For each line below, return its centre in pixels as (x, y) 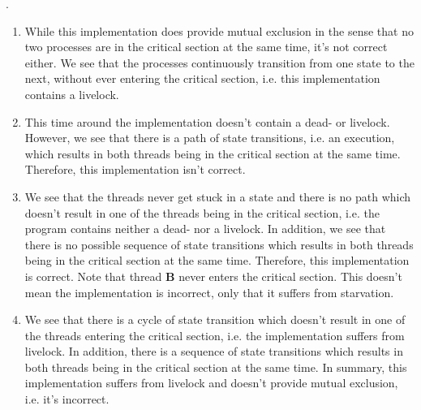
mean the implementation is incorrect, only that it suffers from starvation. (209, 292)
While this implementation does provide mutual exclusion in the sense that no (219, 30)
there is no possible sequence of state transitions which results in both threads (219, 244)
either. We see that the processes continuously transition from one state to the (219, 62)
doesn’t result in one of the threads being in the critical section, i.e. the (202, 212)
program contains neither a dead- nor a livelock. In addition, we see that (205, 229)
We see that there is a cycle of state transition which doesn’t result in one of (215, 319)
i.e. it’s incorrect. (67, 399)
